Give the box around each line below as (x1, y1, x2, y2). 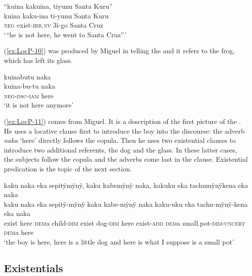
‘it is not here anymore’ (4, 100, 74, 110)
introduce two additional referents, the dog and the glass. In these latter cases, (4, 144, 237, 154)
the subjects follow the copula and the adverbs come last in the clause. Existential (4, 154, 248, 164)
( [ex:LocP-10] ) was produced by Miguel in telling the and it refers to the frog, (4, 46, 235, 56)
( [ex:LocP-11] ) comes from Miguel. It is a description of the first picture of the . (4, 116, 241, 126)
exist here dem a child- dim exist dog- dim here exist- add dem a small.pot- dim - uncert (4, 217, 245, 228)
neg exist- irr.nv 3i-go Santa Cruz (4, 20, 103, 30)
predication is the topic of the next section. (4, 163, 132, 173)
